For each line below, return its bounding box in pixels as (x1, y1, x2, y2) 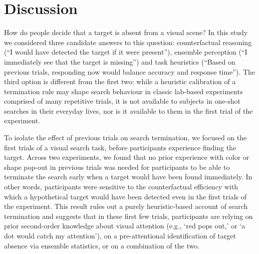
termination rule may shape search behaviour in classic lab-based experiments (4, 86, 243, 96)
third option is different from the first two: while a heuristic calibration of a (4, 76, 236, 87)
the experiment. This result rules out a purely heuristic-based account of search (4, 201, 248, 211)
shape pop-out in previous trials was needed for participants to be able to (4, 161, 230, 172)
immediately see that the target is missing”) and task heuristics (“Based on (4, 56, 235, 67)
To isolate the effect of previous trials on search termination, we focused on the (4, 132, 247, 143)
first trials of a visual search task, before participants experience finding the (4, 142, 236, 152)
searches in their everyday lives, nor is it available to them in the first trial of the (4, 105, 253, 116)
